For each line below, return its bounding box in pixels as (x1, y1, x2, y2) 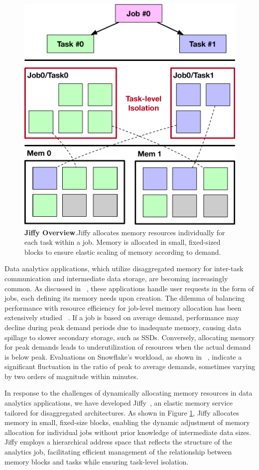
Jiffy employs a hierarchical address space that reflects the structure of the (4, 437, 232, 447)
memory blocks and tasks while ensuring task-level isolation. (4, 456, 189, 467)
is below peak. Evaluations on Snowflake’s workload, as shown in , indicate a (4, 351, 242, 362)
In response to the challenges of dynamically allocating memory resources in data (4, 388, 253, 398)
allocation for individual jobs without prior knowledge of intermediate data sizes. (4, 427, 252, 437)
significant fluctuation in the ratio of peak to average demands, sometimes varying (4, 361, 256, 372)
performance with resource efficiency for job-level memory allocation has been (4, 302, 242, 313)
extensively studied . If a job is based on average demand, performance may (4, 312, 239, 323)
